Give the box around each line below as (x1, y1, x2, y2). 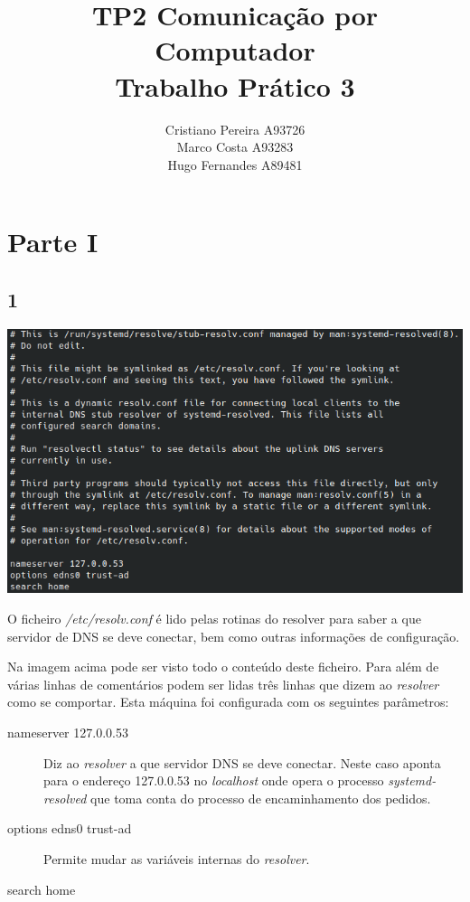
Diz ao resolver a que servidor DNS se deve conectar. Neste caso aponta (43, 753, 441, 772)
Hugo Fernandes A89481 (167, 155, 303, 174)
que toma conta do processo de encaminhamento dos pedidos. (90, 788, 431, 807)
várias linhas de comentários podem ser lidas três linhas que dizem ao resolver (7, 674, 439, 693)
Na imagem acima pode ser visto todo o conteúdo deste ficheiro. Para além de (7, 657, 439, 676)
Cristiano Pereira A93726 (164, 119, 305, 138)
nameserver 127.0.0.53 (7, 723, 128, 742)
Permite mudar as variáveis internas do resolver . (43, 850, 310, 869)
